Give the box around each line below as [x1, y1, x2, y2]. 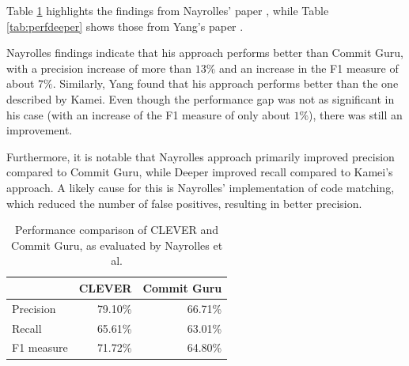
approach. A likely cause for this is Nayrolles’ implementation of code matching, [6, 179, 395, 195]
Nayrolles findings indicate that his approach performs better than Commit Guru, [6, 44, 403, 61]
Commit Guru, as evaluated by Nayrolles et [11, 236, 223, 253]
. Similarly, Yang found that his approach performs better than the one [52, 75, 399, 92]
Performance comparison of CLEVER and [15, 221, 219, 238]
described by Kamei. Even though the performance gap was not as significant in [6, 90, 395, 107]
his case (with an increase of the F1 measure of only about [6, 106, 290, 123]
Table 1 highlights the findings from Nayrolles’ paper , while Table [6, 2, 329, 18]
